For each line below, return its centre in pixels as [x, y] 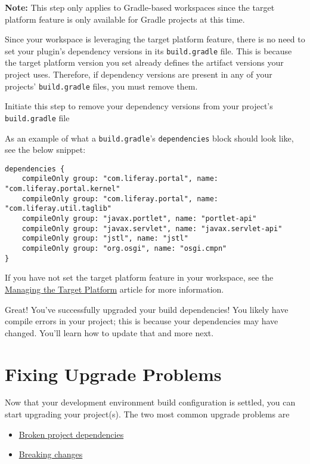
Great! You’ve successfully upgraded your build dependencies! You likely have [147, 309]
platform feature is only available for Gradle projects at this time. [125, 19]
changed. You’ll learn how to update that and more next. [109, 332]
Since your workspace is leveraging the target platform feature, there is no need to [155, 39]
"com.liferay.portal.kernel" [63, 189]
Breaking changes [51, 454]
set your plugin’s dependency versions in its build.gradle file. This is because [148, 50]
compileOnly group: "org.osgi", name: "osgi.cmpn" [124, 249]
